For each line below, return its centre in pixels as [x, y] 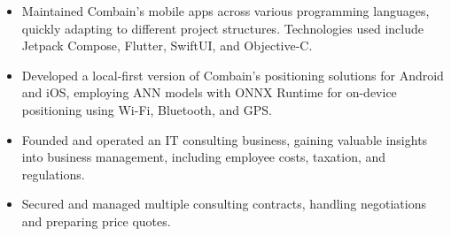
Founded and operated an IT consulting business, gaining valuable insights [225, 139]
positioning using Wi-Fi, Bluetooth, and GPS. [147, 109]
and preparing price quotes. [96, 221]
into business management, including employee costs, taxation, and [204, 157]
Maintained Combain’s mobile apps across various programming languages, [225, 11]
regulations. [53, 174]
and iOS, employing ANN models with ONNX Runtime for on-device [209, 92]
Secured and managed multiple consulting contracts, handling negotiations [224, 204]
